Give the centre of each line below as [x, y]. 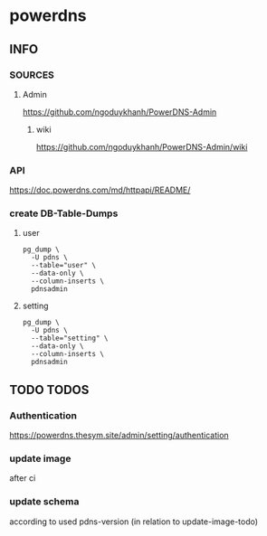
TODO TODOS [49, 390]
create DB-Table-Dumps [64, 213]
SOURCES [32, 75]
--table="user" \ [64, 266]
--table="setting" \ [70, 339]
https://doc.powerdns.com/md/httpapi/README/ [100, 190]
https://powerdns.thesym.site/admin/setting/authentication [119, 436]
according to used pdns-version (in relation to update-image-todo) [134, 522]
